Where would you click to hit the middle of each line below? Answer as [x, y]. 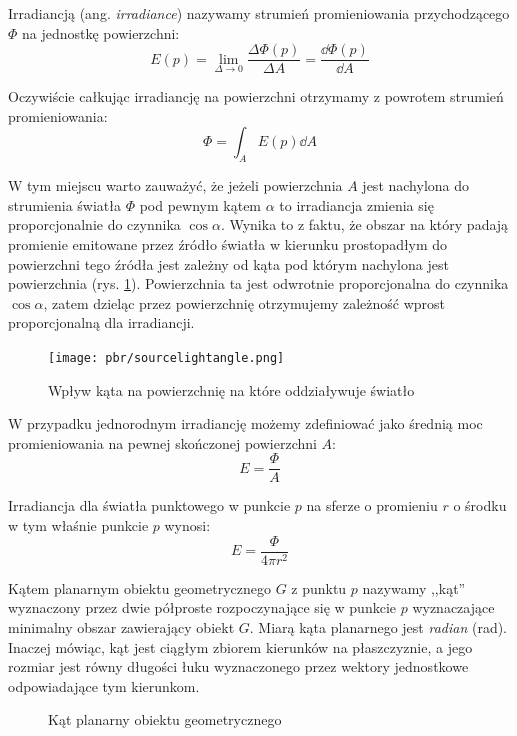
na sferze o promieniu [372, 505]
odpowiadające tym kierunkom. [104, 685]
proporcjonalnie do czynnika [94, 224]
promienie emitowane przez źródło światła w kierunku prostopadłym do [228, 244]
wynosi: [187, 525]
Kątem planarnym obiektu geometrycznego [139, 587]
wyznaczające [453, 607]
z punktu [319, 587]
